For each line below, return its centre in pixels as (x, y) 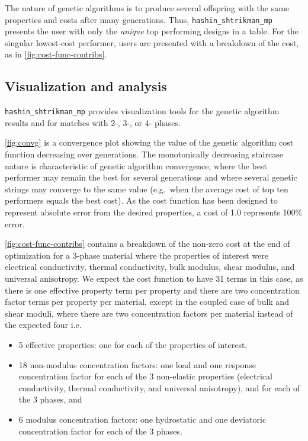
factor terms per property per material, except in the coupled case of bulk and (147, 302)
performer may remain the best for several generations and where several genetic (151, 177)
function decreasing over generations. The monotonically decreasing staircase (144, 154)
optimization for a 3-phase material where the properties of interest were (137, 255)
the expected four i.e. (43, 325)
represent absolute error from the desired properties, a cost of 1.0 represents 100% (154, 212)
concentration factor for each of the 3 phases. (100, 431)
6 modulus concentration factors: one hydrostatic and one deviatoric (142, 419)
